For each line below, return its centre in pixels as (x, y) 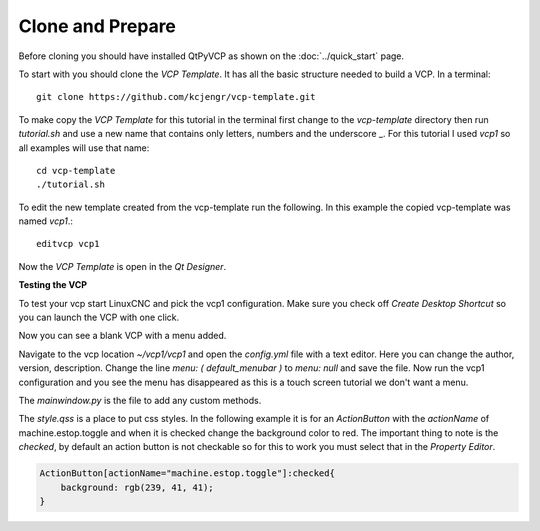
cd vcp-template (76, 170)
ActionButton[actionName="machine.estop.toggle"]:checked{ (187, 473)
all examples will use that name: (84, 147)
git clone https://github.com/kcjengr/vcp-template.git (176, 97)
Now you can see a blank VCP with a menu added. (122, 336)
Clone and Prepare (97, 26)
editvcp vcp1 (68, 244)
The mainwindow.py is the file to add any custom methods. (140, 400)
